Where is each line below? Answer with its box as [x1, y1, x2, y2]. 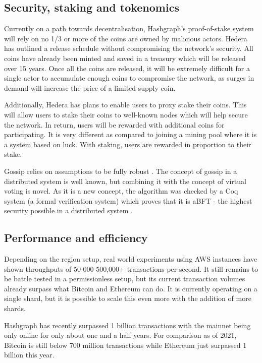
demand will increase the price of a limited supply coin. [4, 82, 176, 93]
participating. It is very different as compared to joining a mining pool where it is [4, 129, 257, 140]
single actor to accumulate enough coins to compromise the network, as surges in [4, 73, 254, 83]
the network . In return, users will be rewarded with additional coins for [4, 119, 225, 130]
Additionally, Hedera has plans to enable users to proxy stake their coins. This [4, 99, 247, 110]
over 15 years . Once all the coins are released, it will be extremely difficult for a [4, 63, 250, 73]
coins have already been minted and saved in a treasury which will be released [4, 52, 246, 63]
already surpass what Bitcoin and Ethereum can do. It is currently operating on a [4, 283, 257, 293]
